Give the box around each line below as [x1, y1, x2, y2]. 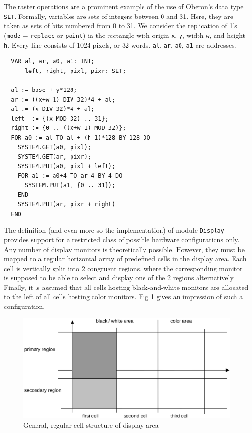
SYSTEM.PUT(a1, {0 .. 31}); [24, 181, 116, 189]
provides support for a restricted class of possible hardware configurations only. [4, 234, 240, 244]
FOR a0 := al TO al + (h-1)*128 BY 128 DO [11, 134, 150, 141]
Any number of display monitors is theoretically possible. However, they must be [4, 244, 245, 254]
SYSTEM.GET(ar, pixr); [18, 153, 91, 161]
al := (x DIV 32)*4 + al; [11, 106, 95, 113]
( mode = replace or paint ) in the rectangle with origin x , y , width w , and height [4, 30, 245, 40]
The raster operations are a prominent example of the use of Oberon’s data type [4, 1, 244, 11]
